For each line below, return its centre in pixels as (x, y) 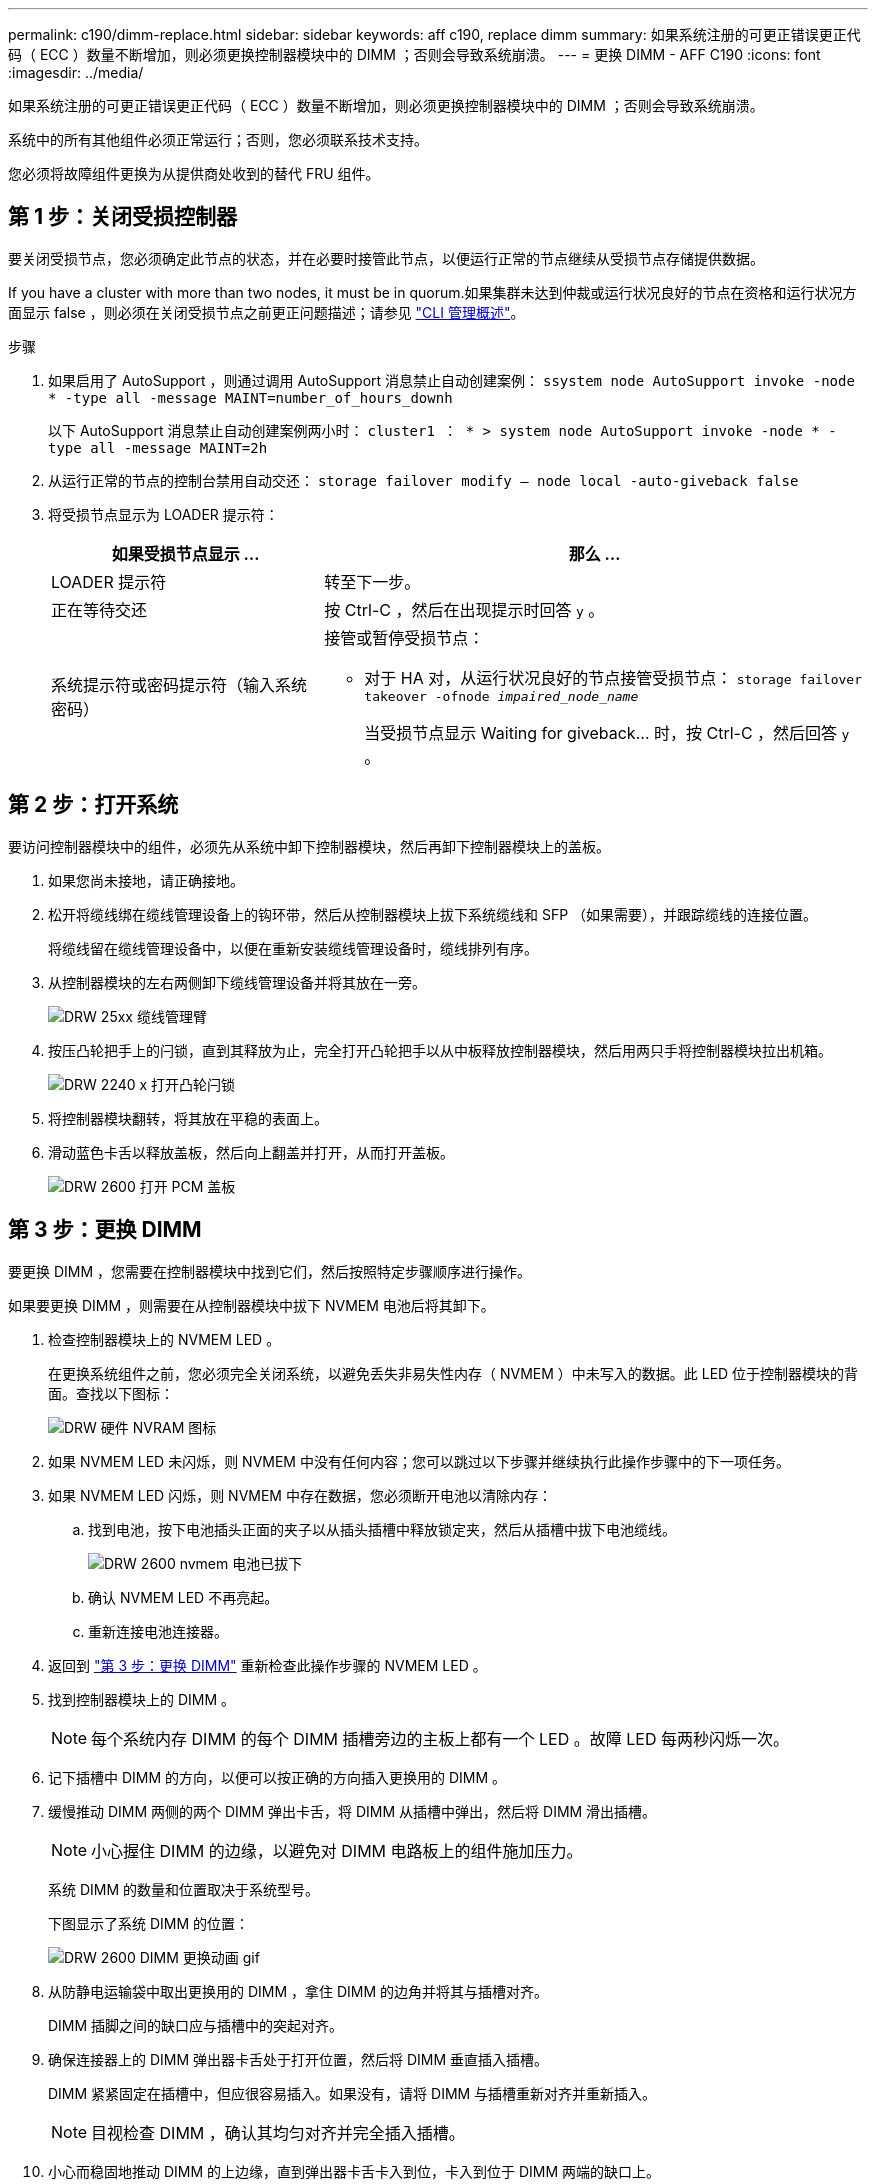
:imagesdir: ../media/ (76, 72)
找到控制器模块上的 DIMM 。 (142, 1699)
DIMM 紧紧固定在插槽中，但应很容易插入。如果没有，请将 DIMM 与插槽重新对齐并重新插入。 (352, 2093)
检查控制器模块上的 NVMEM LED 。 (164, 1339)
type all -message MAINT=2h (158, 447)
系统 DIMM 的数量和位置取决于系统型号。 (184, 1889)
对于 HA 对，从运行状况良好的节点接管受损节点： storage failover (613, 677)
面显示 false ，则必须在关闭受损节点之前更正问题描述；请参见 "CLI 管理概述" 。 (266, 312)
